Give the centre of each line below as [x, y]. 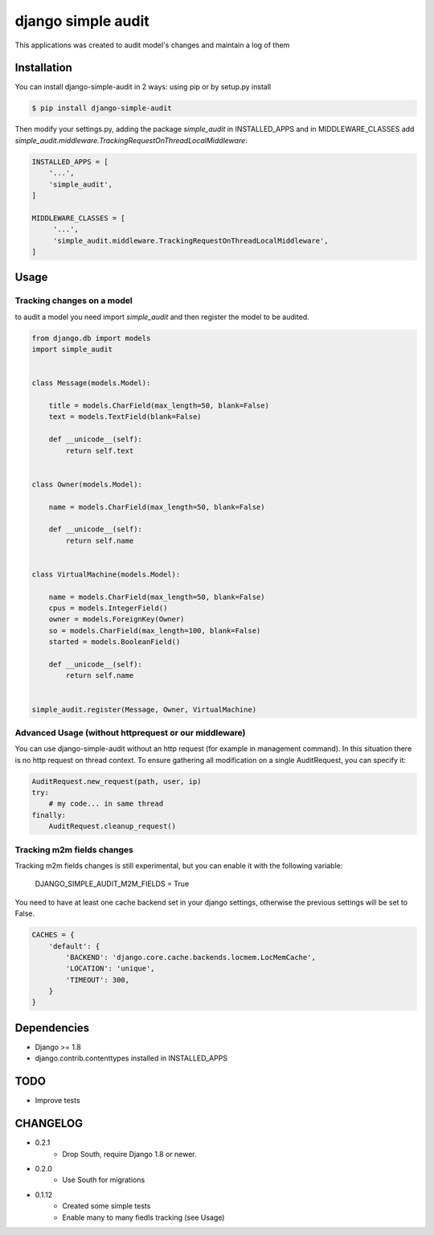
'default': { [74, 946]
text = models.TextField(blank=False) [125, 417]
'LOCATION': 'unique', [111, 968]
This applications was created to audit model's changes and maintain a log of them [152, 45]
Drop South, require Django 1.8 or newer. [129, 1154]
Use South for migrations [104, 1180]
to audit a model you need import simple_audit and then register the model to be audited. [162, 317]
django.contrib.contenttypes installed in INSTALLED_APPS [131, 1058]
